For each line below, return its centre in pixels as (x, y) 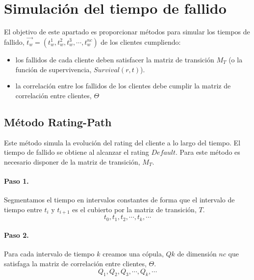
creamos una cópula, (133, 254)
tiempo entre (23, 209)
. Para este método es (208, 152)
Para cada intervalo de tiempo (49, 254)
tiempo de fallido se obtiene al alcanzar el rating (76, 152)
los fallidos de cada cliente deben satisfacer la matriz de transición (115, 59)
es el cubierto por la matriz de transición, (134, 209)
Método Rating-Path (58, 122)
